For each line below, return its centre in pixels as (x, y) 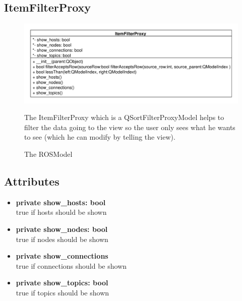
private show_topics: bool (62, 283)
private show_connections (62, 256)
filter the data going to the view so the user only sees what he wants (130, 127)
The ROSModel (48, 154)
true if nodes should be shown (62, 239)
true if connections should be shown (71, 265)
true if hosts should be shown (61, 212)
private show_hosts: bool (61, 202)
